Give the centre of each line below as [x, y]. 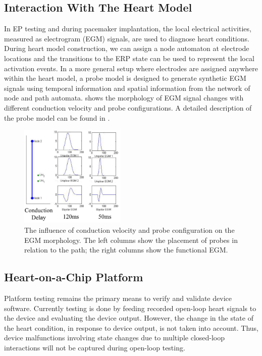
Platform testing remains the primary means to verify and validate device [118, 298]
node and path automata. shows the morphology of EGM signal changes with [124, 98]
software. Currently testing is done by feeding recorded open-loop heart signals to [130, 308]
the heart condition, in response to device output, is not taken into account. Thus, [132, 327]
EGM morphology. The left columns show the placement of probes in [131, 240]
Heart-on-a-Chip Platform [74, 277]
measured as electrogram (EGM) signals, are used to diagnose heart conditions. [127, 38]
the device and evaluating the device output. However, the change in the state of [129, 318]
